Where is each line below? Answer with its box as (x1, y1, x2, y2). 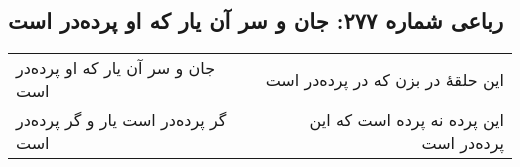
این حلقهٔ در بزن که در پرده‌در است (265, 67, 504, 91)
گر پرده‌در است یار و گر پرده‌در (16, 108, 227, 132)
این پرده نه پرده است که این (309, 108, 504, 132)
